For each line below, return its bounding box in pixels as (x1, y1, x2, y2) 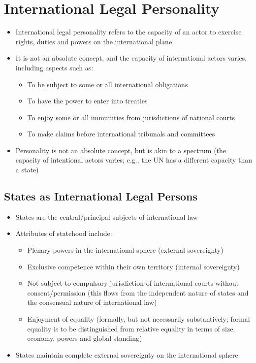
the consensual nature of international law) (27, 297, 157, 307)
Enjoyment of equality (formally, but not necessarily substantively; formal (27, 314, 250, 324)
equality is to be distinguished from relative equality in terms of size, (27, 323, 235, 333)
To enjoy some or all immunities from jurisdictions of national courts (27, 112, 235, 122)
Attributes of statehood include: (15, 228, 112, 238)
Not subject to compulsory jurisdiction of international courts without (27, 278, 239, 288)
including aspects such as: (15, 62, 94, 72)
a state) (15, 165, 39, 175)
